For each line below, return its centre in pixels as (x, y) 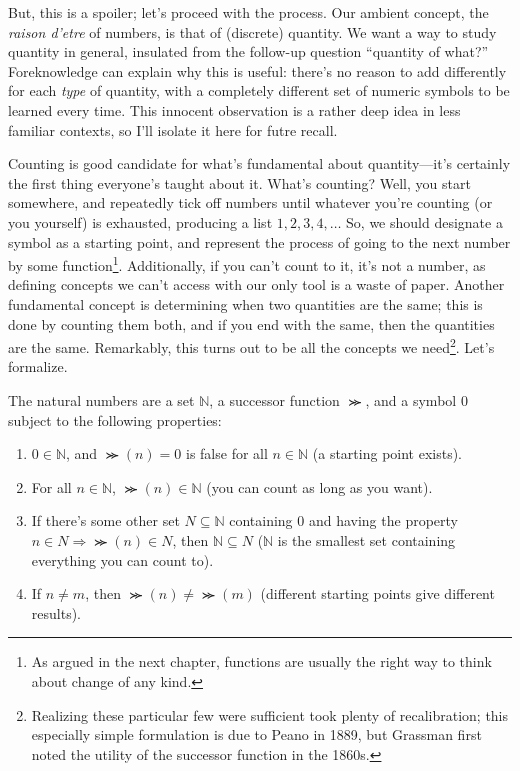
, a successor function (274, 400)
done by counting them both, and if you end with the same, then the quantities (251, 323)
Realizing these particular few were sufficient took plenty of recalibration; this (270, 714)
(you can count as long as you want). (319, 486)
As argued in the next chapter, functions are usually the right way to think (261, 661)
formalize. (38, 366)
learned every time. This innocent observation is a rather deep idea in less (234, 109)
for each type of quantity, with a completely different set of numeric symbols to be (259, 90)
